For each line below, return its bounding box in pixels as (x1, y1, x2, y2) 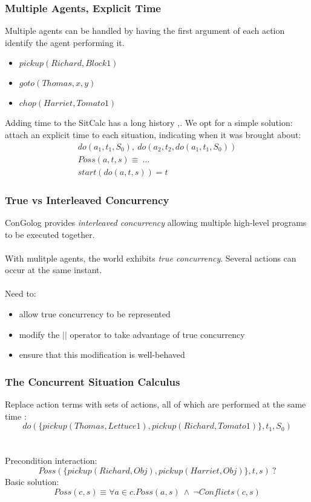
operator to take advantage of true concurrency (70, 328, 245, 340)
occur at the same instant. (5, 263, 102, 276)
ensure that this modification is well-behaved (19, 348, 185, 361)
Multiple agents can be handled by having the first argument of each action (5, 24, 285, 37)
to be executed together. (5, 228, 95, 240)
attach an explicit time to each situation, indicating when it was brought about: (5, 128, 301, 140)
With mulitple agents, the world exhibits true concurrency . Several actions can (5, 251, 296, 264)
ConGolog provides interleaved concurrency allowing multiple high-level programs (5, 216, 307, 228)
